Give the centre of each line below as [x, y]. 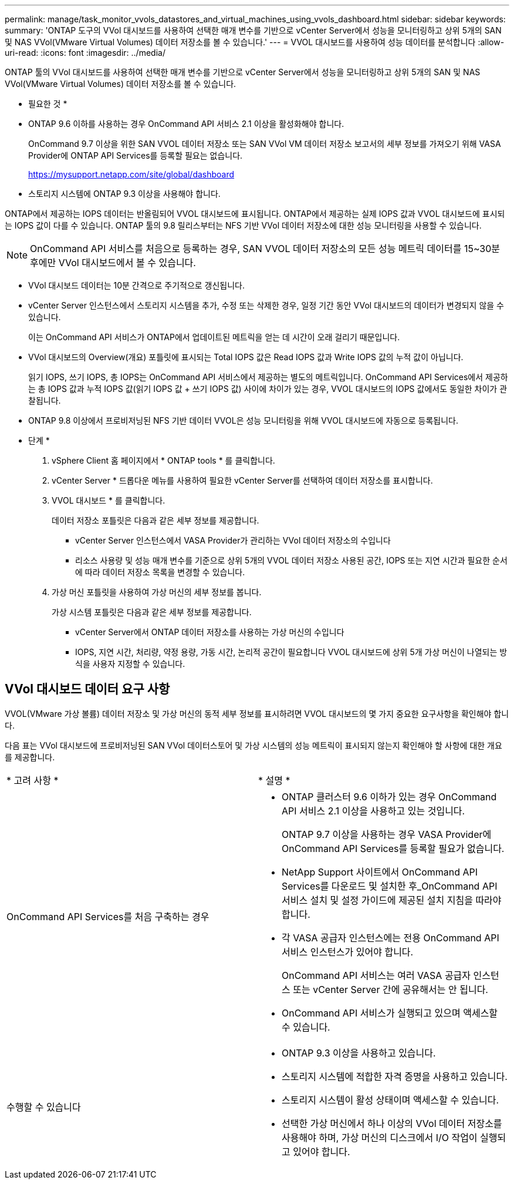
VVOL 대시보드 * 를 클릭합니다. [109, 500]
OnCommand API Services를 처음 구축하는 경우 [108, 916]
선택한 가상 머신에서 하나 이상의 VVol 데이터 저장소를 [392, 1123]
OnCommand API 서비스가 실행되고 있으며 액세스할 [390, 1013]
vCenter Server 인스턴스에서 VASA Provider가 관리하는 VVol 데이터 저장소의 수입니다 [233, 540]
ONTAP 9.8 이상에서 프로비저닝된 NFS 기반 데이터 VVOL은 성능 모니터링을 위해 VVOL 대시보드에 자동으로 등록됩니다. [244, 420]
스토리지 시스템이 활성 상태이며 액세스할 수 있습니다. [390, 1100]
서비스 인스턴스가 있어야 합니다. [348, 952]
